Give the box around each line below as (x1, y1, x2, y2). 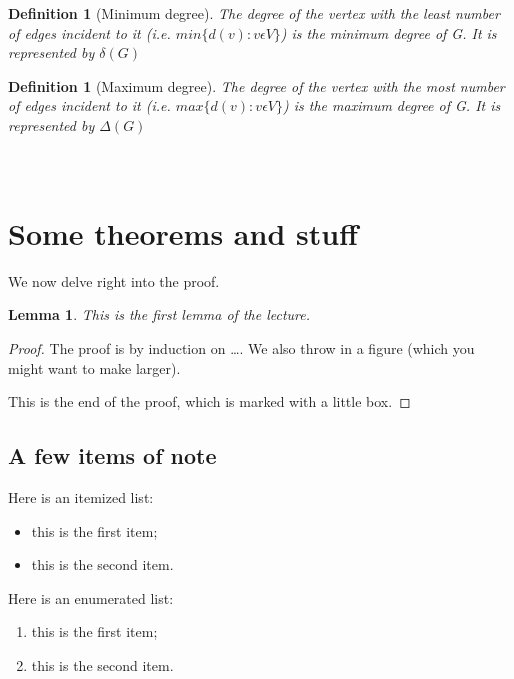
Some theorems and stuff (8, 212, 358, 253)
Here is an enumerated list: (8, 587, 174, 608)
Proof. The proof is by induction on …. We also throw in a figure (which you (8, 338, 475, 359)
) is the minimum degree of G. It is (280, 22, 497, 43)
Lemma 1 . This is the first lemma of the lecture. (8, 304, 311, 325)
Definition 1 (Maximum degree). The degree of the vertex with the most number (8, 75, 505, 96)
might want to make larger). (8, 357, 181, 378)
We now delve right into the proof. (8, 270, 220, 291)
